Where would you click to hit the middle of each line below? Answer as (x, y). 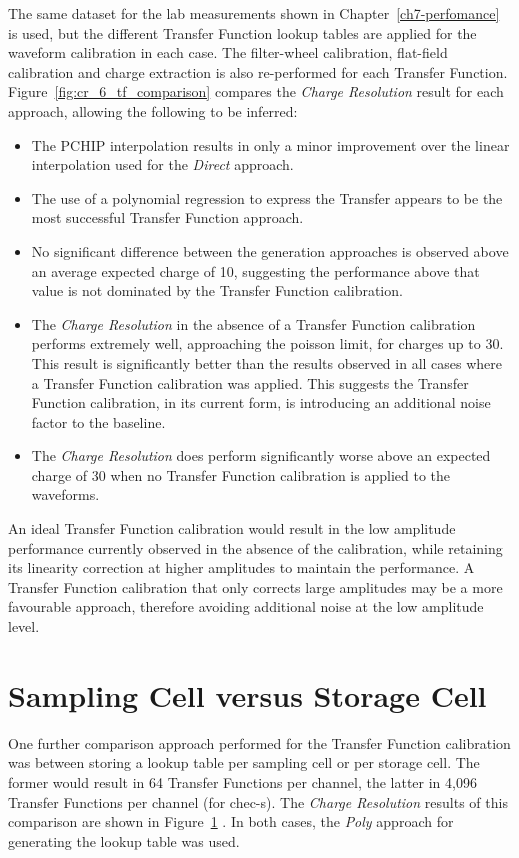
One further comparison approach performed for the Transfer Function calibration (259, 742)
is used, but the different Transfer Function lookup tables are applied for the (242, 32)
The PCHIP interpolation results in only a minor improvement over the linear (270, 144)
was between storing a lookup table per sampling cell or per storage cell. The (244, 762)
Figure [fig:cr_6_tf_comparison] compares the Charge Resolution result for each (256, 91)
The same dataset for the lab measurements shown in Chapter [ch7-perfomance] (254, 13)
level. (24, 626)
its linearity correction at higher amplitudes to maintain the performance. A (241, 567)
